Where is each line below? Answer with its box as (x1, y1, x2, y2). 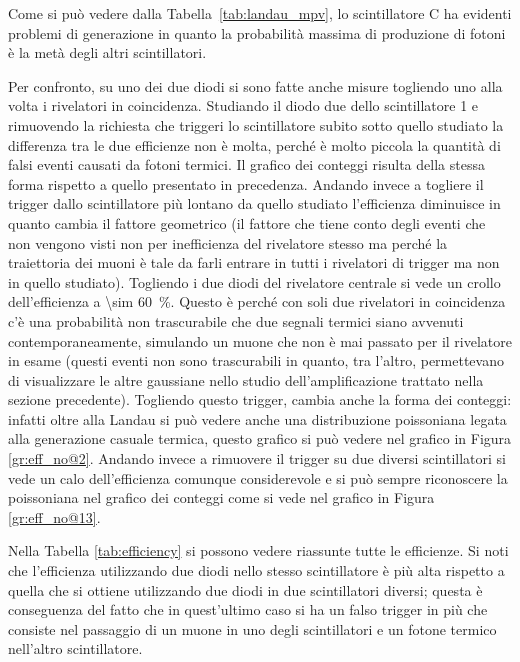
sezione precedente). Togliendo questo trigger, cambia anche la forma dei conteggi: (8, 389, 512, 410)
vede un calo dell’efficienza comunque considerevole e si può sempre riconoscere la (8, 467, 508, 488)
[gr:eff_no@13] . (8, 506, 101, 527)
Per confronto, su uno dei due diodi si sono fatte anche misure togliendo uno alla (8, 75, 503, 96)
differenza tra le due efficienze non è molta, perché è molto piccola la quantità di (8, 134, 501, 155)
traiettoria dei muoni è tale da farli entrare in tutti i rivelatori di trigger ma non (8, 252, 500, 273)
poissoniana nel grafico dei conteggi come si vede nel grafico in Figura (8, 487, 435, 508)
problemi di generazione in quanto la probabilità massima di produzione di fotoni (8, 22, 506, 43)
